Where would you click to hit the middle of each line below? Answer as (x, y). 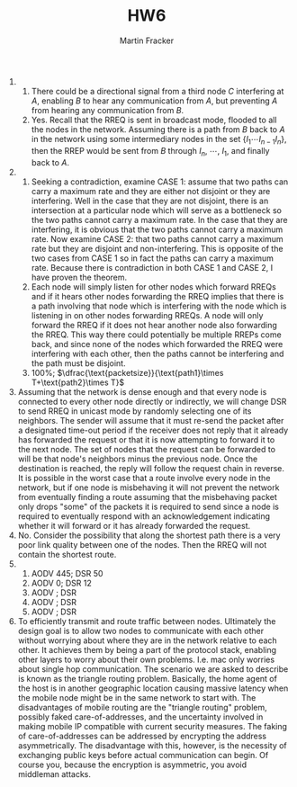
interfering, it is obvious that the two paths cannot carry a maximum (157, 229)
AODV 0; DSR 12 (61, 583)
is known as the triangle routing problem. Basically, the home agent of (147, 678)
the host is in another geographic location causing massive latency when (153, 688)
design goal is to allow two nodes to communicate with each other (141, 630)
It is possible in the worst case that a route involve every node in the (144, 478)
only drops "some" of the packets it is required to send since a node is (148, 506)
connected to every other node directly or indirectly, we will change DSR (152, 401)
